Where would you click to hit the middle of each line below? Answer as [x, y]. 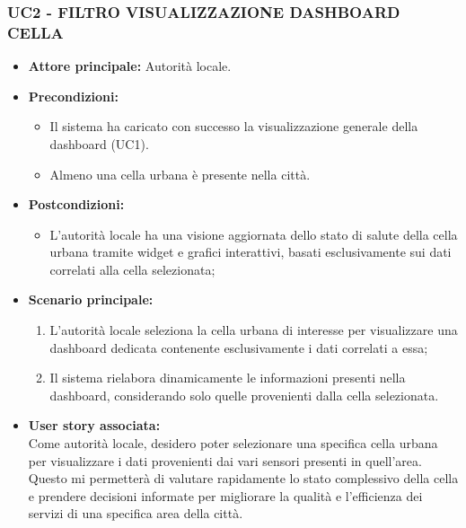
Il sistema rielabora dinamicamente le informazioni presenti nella [228, 378]
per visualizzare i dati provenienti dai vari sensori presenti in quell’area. [225, 460]
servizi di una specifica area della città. [136, 513]
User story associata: [94, 425]
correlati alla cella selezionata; [132, 269]
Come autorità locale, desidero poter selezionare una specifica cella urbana [233, 443]
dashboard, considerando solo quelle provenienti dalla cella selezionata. [244, 395]
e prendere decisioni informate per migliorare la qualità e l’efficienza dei [225, 495]
